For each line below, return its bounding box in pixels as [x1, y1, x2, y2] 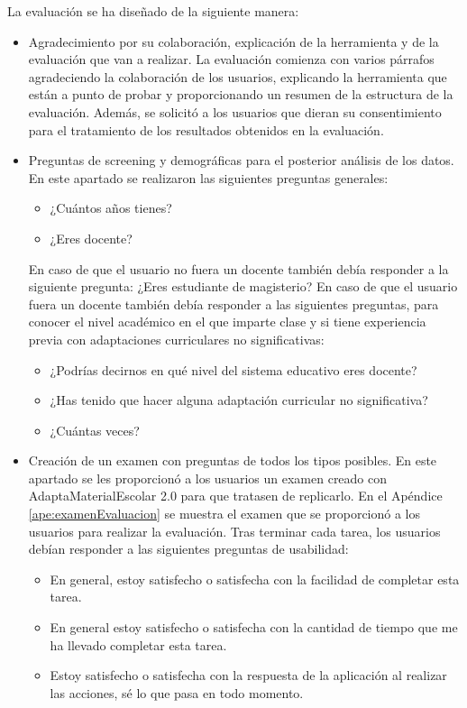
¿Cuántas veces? [50, 420, 140, 439]
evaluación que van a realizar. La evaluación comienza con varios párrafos [28, 50, 435, 69]
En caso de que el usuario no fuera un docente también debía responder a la [28, 259, 449, 278]
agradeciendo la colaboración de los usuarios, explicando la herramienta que [28, 67, 447, 86]
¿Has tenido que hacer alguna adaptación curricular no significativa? [50, 391, 428, 409]
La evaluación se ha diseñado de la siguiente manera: [7, 2, 299, 20]
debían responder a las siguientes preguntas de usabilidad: [28, 539, 349, 558]
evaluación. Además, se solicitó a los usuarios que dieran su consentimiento [28, 102, 442, 121]
